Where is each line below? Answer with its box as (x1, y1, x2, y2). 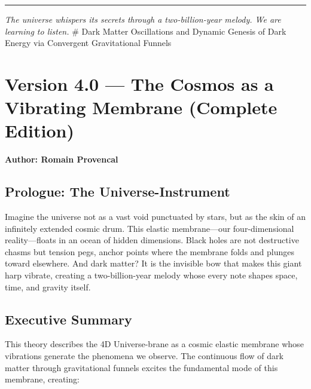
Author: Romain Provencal (5, 153, 118, 166)
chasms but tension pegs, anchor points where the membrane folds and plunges (5, 245, 295, 258)
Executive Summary (5, 310, 132, 328)
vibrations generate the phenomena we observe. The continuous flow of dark (5, 350, 283, 362)
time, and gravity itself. (5, 280, 91, 293)
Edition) (5, 118, 74, 143)
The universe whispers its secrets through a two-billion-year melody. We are (5, 13, 281, 25)
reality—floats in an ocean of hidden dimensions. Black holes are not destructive (5, 234, 299, 246)
